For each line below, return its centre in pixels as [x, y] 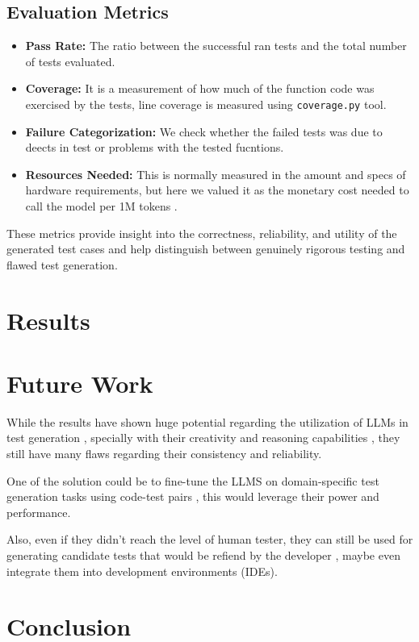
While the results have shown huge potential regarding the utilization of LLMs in [207, 421]
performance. [39, 512]
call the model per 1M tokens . [101, 206]
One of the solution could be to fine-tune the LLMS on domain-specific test [193, 480]
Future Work [80, 383]
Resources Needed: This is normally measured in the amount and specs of [216, 174]
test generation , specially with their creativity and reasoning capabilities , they [203, 438]
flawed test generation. [62, 264]
